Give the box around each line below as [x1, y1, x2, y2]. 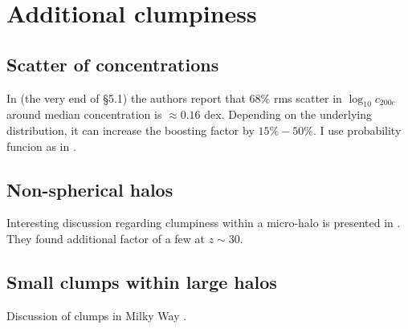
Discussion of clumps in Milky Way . [6, 307, 187, 323]
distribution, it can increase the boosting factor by [6, 121, 255, 138]
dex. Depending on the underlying [204, 106, 372, 123]
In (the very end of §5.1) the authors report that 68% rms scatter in [6, 89, 342, 106]
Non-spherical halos [6, 177, 173, 201]
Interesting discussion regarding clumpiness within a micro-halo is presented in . [6, 214, 401, 231]
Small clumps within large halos [6, 269, 277, 294]
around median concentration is [6, 106, 162, 123]
